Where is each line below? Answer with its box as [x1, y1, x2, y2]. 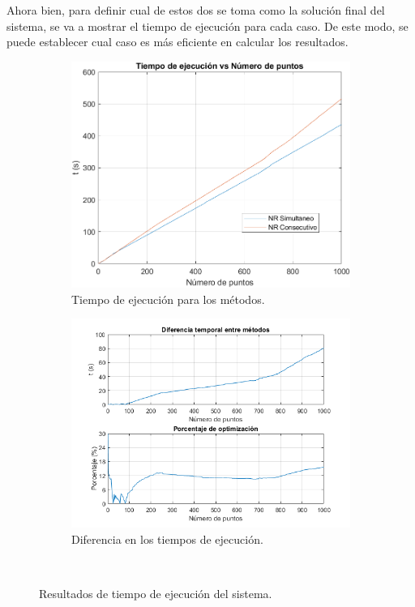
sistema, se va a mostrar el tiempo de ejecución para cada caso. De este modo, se [6, 17, 409, 34]
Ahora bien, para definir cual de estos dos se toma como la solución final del [6, 2, 385, 18]
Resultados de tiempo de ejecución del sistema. [39, 585, 272, 602]
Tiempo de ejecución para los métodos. [71, 290, 265, 307]
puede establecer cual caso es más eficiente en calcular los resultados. [6, 33, 349, 50]
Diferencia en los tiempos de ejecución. [71, 530, 263, 547]
